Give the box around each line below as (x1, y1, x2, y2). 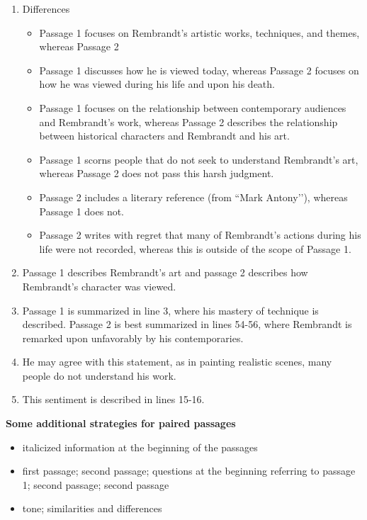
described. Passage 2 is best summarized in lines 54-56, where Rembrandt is (22, 317, 352, 332)
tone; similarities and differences (22, 501, 162, 516)
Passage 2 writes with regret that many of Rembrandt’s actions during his (39, 227, 361, 242)
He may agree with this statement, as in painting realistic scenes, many (22, 354, 332, 369)
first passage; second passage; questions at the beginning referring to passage (22, 463, 356, 478)
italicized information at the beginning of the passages (22, 439, 258, 454)
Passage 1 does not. (39, 203, 124, 218)
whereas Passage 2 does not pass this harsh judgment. (39, 166, 274, 181)
